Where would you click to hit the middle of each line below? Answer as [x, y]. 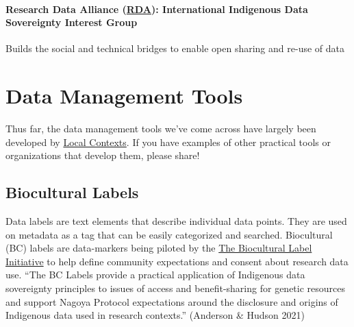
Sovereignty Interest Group [72, 22]
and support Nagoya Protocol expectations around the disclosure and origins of [172, 301]
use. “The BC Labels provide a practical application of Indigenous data [155, 275]
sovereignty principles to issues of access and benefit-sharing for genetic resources [176, 288]
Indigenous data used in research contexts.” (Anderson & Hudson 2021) [155, 315]
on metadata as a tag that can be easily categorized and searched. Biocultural [169, 234]
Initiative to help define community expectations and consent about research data [177, 261]
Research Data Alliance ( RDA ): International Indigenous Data [157, 9]
